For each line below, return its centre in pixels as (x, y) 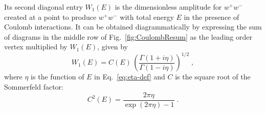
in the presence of (212, 17)
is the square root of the (213, 77)
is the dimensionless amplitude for (168, 7)
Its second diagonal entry (43, 7)
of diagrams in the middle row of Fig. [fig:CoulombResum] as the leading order (128, 36)
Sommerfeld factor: (34, 87)
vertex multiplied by (36, 47)
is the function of (58, 77)
